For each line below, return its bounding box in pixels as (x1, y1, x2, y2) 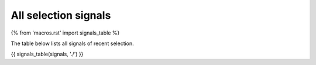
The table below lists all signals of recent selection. (11, 40, 134, 47)
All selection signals (11, 9, 111, 22)
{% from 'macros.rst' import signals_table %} (11, 29, 120, 36)
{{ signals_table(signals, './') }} (11, 50, 84, 58)
